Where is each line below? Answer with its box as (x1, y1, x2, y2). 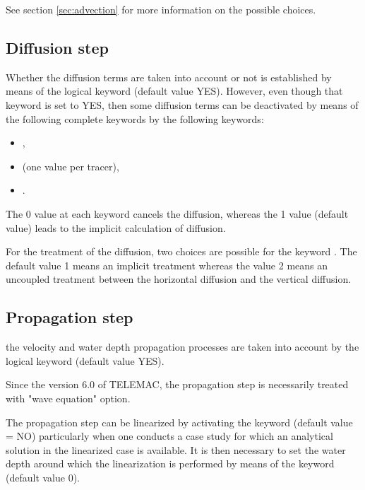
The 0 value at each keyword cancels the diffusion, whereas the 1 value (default (6, 206, 349, 221)
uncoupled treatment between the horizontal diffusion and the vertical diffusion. (6, 272, 352, 286)
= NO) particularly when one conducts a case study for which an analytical (6, 428, 333, 443)
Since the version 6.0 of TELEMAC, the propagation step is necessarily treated (6, 377, 349, 392)
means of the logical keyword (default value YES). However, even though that (6, 83, 343, 98)
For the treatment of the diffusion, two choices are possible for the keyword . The (6, 244, 357, 259)
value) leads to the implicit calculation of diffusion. (6, 220, 226, 235)
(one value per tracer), (22, 158, 119, 173)
